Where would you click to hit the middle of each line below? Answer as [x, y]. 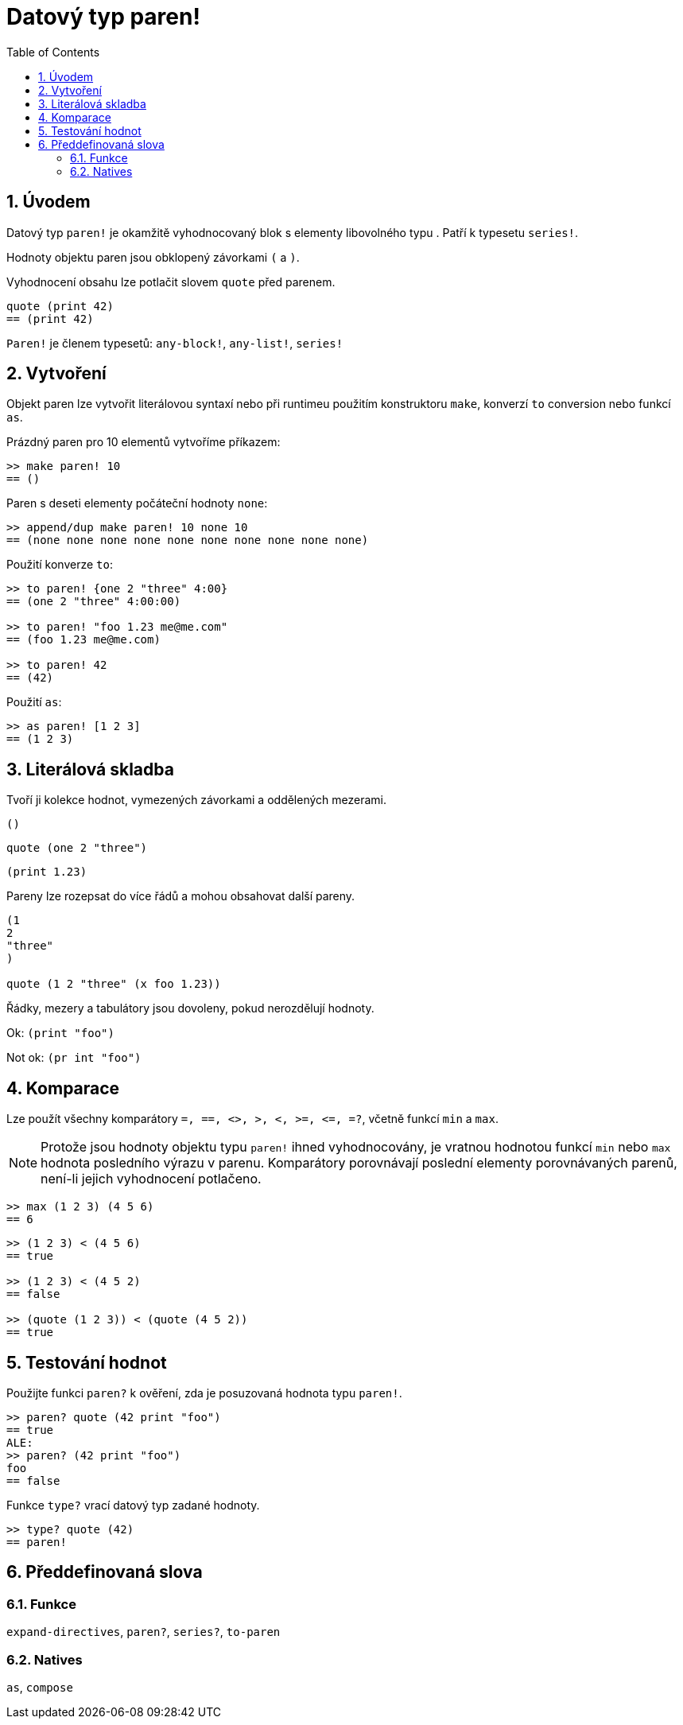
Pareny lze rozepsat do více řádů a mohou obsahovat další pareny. [181, 896]
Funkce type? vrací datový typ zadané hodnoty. [133, 1505]
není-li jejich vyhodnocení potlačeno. [151, 1179]
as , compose [40, 1687]
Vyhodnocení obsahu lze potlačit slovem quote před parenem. [171, 282]
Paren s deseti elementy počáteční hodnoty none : [137, 503]
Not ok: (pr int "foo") [74, 1058]
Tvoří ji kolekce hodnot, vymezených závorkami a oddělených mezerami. [197, 800]
